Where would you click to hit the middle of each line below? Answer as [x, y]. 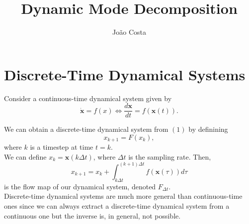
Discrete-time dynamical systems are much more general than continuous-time [123, 196]
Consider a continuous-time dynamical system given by [88, 98]
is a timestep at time [62, 147]
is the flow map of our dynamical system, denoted [80, 186]
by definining [208, 129]
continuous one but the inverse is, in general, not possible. [92, 215]
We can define [25, 156]
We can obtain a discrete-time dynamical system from [86, 129]
